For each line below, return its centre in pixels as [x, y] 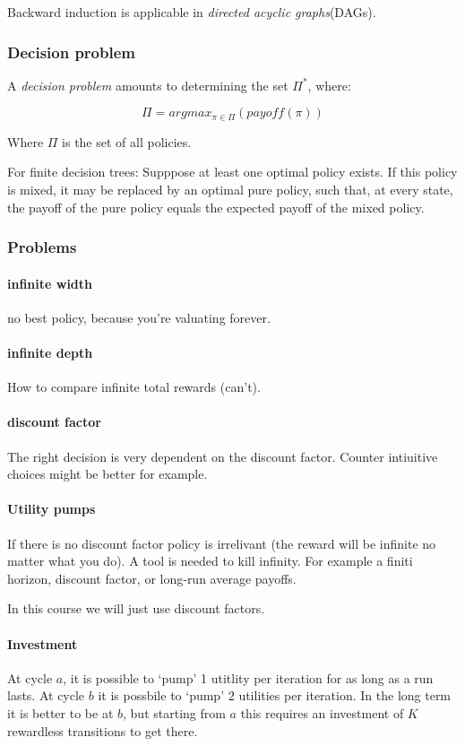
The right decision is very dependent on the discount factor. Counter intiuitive [223, 456]
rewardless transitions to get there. [103, 730]
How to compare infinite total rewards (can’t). [134, 387]
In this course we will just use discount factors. [136, 608]
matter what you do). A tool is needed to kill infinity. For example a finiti [210, 561]
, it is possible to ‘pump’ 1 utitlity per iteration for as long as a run [248, 677]
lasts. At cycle [46, 695]
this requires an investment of [322, 713]
